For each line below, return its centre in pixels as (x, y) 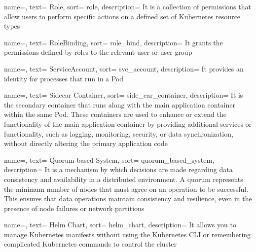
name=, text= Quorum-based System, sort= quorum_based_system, (109, 160)
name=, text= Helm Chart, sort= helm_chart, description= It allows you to (120, 225)
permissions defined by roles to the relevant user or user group (98, 52)
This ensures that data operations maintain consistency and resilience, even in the (128, 198)
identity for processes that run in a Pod (64, 78)
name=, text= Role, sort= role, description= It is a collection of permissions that (128, 6)
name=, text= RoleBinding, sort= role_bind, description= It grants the (113, 42)
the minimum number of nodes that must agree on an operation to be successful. (126, 189)
